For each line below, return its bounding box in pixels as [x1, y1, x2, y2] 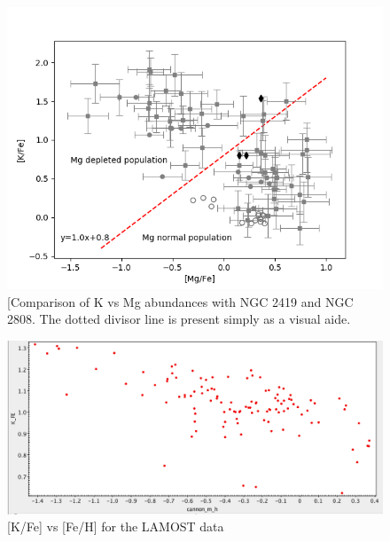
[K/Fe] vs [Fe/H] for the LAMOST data [7, 517, 224, 536]
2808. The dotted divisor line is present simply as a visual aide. [7, 310, 351, 328]
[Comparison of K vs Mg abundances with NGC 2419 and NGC [7, 292, 354, 310]
